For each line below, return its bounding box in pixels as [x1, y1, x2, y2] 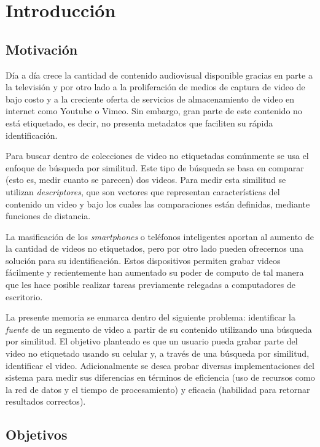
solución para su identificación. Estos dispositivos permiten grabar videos [6, 254, 281, 266]
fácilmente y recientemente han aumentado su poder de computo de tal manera [6, 266, 304, 279]
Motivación [6, 39, 78, 58]
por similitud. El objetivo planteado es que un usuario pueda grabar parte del [6, 335, 298, 348]
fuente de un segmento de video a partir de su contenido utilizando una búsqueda [6, 322, 312, 335]
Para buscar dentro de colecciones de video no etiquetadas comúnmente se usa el [6, 149, 309, 162]
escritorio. [6, 290, 43, 303]
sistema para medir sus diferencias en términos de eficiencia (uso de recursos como [6, 371, 315, 384]
